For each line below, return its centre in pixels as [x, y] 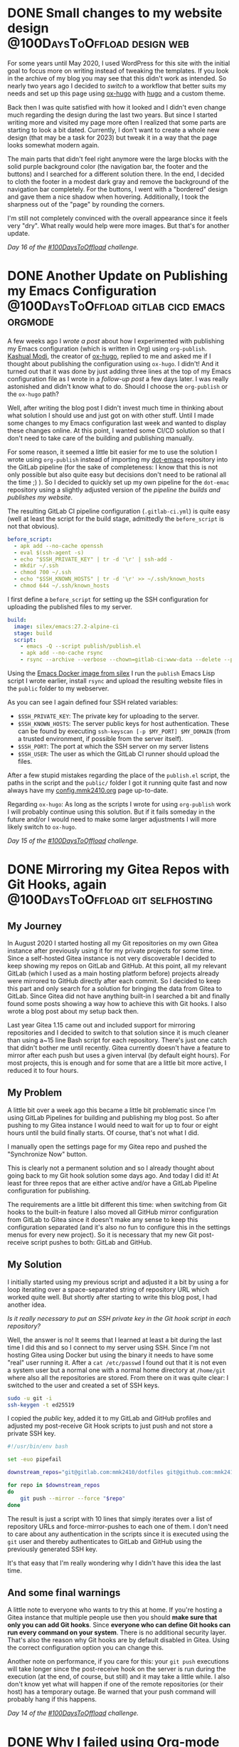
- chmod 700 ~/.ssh [43, 572]
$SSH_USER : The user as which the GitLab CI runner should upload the [118, 754]
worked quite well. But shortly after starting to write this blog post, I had [112, 1297]
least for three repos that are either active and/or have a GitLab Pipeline [112, 1183]
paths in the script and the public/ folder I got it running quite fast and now [117, 783]
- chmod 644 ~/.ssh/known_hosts [62, 586]
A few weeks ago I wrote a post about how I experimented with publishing [116, 341]
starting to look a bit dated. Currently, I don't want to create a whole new [113, 130]
